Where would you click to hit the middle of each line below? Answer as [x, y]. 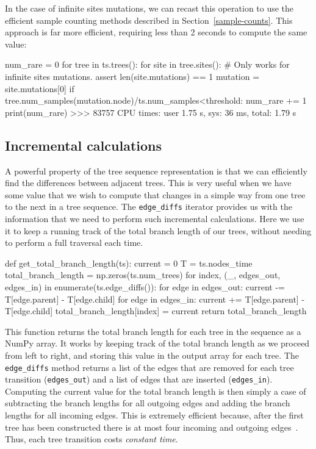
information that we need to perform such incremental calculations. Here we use [155, 218]
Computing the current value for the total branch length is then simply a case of [156, 391]
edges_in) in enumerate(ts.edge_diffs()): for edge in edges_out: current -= [145, 286]
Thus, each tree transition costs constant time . [92, 439]
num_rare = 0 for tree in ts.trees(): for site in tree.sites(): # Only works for [147, 64]
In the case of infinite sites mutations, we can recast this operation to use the [149, 8]
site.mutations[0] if [40, 88]
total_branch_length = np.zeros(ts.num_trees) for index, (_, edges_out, [143, 275]
